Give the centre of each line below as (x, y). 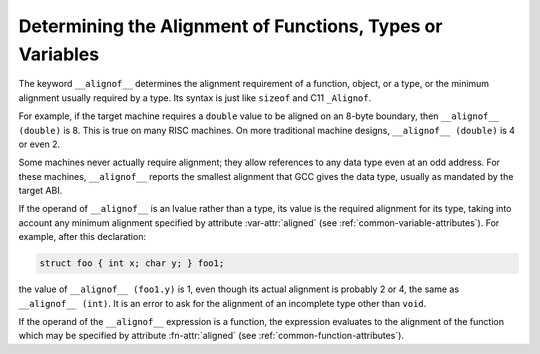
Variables (59, 54)
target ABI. (40, 191)
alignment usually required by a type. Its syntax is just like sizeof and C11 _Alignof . (195, 97)
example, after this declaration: (82, 237)
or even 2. (39, 144)
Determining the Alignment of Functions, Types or (230, 26)
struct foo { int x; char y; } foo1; (132, 263)
